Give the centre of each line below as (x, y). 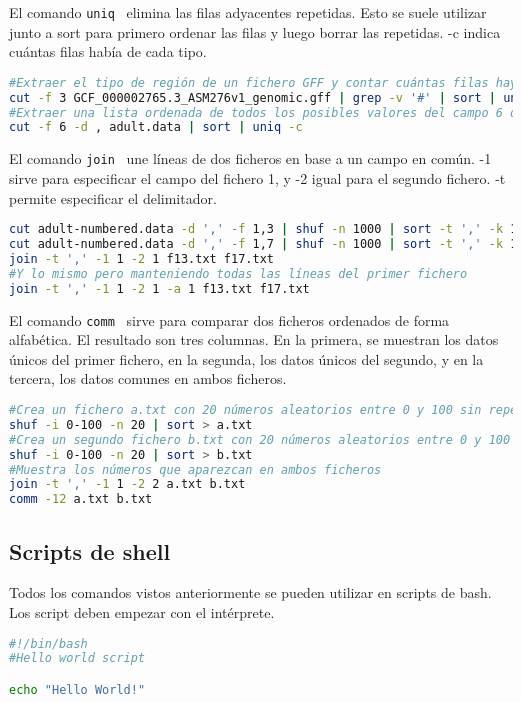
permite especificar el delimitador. (113, 197)
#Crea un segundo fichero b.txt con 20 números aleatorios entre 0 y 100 (260, 439)
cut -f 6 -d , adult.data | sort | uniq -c (156, 127)
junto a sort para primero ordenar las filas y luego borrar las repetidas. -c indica (255, 31)
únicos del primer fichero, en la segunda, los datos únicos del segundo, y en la (246, 358)
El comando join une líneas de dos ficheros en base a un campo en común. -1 (250, 158)
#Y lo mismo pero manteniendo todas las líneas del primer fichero (238, 273)
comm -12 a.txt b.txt (81, 499)
